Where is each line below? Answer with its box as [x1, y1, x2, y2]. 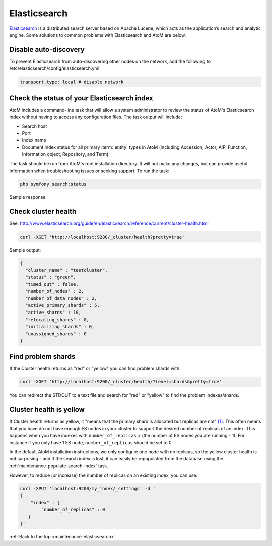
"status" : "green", [25, 274, 76, 280]
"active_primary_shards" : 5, [25, 302, 100, 308]
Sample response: [9, 194, 47, 200]
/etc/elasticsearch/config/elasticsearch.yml [9, 65, 100, 71]
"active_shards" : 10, [25, 309, 82, 316]
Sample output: [9, 247, 41, 253]
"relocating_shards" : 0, [25, 317, 89, 322]
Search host [22, 123, 47, 129]
